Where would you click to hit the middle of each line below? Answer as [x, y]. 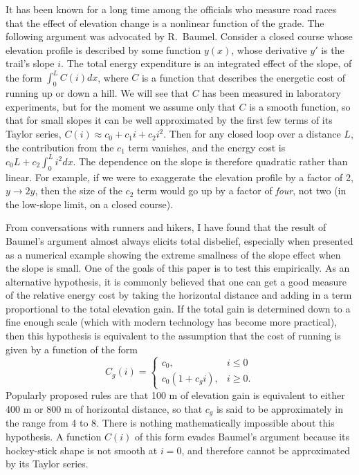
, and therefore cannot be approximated [266, 450]
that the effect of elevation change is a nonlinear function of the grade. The [165, 22]
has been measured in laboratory [271, 93]
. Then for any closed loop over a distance [252, 134]
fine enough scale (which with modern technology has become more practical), [171, 322]
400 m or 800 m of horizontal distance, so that [104, 408]
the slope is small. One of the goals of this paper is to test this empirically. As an [178, 268]
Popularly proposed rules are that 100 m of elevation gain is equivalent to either [175, 395]
